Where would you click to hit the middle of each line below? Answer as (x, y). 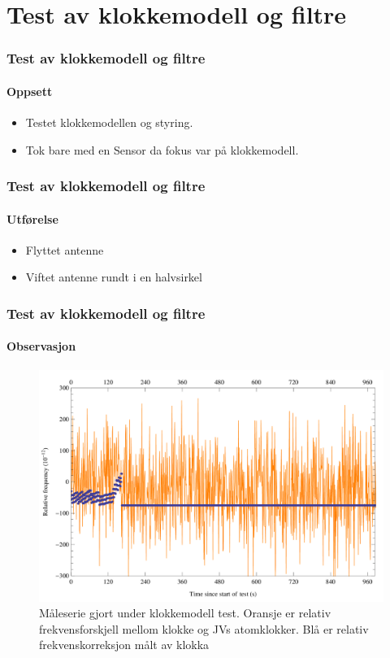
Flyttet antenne (65, 249)
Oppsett (30, 91)
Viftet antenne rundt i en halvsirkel (114, 277)
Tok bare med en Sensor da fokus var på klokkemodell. (162, 149)
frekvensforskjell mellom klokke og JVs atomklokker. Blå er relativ (204, 628)
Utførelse (32, 218)
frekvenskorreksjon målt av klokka (124, 645)
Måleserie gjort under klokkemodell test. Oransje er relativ (185, 613)
